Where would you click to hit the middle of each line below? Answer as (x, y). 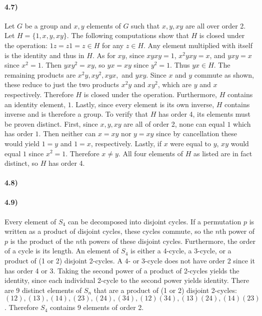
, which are (174, 84)
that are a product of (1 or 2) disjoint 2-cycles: (165, 290)
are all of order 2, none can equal (174, 123)
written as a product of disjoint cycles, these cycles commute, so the (109, 231)
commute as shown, (224, 74)
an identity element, (35, 104)
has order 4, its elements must (204, 114)
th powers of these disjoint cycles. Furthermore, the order (168, 241)
